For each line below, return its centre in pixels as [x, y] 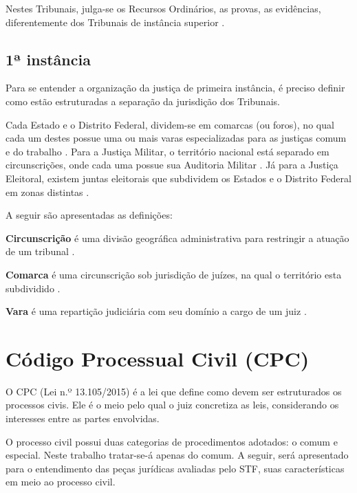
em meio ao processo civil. [61, 482]
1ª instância [48, 59]
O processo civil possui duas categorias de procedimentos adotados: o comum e [172, 441]
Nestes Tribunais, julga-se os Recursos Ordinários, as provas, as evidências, [163, 8]
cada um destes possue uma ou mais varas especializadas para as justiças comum [176, 138]
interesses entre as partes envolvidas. [83, 418]
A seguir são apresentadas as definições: [89, 215]
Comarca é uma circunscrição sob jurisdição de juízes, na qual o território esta [174, 274]
